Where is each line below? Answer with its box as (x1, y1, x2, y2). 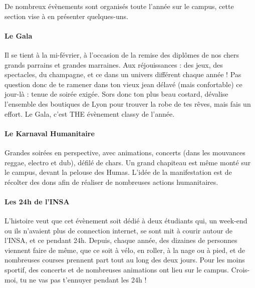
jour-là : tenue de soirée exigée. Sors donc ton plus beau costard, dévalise (5, 89, 228, 99)
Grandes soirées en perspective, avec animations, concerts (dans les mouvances (5, 147, 245, 157)
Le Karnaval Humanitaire (5, 128, 95, 138)
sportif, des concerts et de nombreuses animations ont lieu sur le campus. (5, 264, 229, 275)
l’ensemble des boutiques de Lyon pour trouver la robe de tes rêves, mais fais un (5, 98, 251, 109)
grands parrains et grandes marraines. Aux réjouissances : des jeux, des (5, 59, 223, 70)
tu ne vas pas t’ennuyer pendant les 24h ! (20, 274, 147, 284)
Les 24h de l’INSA (5, 196, 70, 206)
